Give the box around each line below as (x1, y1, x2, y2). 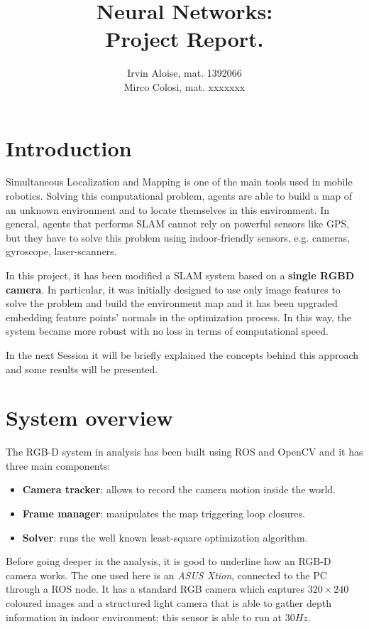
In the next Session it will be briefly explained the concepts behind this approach (6, 347, 359, 362)
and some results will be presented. (6, 361, 158, 376)
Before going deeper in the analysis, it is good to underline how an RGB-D (6, 554, 331, 569)
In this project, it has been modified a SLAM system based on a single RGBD (6, 268, 355, 282)
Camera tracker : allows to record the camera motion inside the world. (22, 482, 336, 497)
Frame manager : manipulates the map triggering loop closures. (22, 506, 305, 521)
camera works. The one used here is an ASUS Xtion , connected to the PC (6, 567, 327, 582)
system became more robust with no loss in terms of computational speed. (6, 323, 329, 338)
